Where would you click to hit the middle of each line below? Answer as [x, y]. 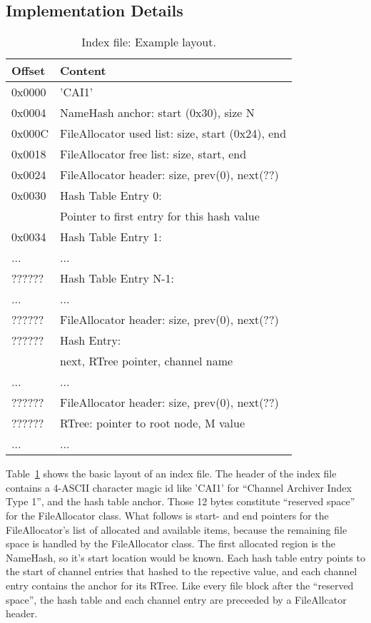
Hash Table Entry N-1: [117, 278]
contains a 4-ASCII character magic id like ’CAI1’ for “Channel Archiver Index [179, 487]
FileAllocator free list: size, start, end [153, 154]
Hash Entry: [91, 340]
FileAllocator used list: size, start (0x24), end [173, 133]
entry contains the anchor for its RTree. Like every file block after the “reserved [180, 585]
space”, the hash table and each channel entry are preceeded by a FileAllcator [176, 599]
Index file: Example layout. [149, 42]
